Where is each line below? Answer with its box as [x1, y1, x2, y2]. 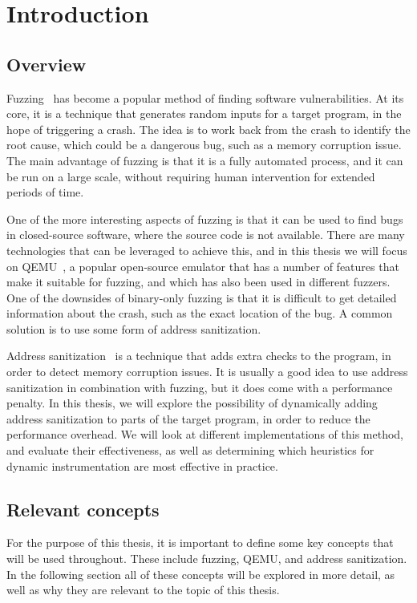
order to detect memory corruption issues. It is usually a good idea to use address [6, 363, 408, 380]
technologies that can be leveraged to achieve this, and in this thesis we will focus [6, 241, 407, 258]
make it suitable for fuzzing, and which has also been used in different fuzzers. [6, 273, 391, 290]
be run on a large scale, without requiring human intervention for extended [6, 168, 375, 184]
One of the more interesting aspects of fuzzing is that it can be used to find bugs [6, 210, 403, 227]
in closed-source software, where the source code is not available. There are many [6, 226, 405, 243]
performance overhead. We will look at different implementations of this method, [6, 426, 403, 443]
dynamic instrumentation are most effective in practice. [6, 457, 278, 474]
